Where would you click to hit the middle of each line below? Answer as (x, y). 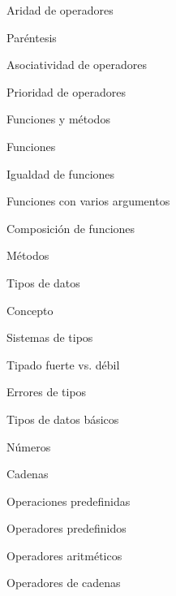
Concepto (30, 310)
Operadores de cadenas (64, 583)
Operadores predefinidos (67, 528)
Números (29, 446)
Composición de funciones (71, 228)
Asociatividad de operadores (77, 65)
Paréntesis (32, 37)
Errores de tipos (47, 392)
